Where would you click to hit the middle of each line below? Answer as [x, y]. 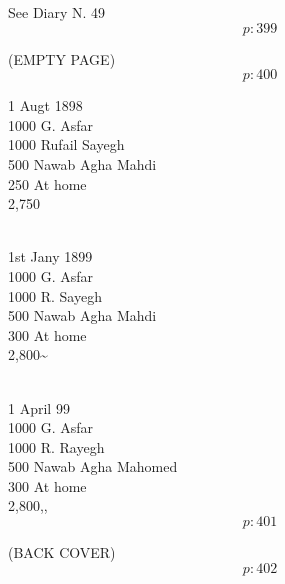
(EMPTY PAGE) [62, 58]
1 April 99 [39, 407]
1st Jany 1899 [50, 256]
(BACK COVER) [62, 552]
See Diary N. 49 [57, 12]
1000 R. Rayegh [56, 446]
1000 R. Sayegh [55, 295]
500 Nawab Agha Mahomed [93, 466]
